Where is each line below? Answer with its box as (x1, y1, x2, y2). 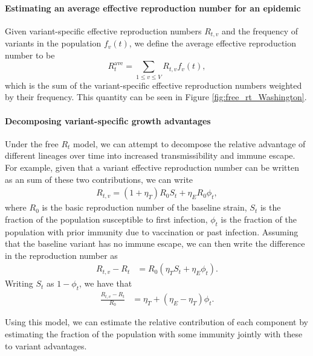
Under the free (5, 137, 59, 150)
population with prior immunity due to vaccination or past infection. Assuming (5, 225, 298, 238)
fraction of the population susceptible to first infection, (5, 212, 208, 225)
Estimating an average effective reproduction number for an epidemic (5, 1, 301, 14)
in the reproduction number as (5, 249, 118, 261)
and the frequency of (221, 24, 298, 37)
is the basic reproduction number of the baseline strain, (42, 201, 247, 214)
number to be (5, 48, 55, 61)
